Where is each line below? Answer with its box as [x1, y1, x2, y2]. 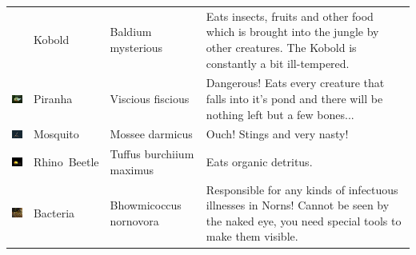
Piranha [33, 90, 73, 106]
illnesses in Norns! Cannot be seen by [206, 197, 390, 213]
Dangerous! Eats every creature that [206, 74, 385, 91]
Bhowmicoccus [110, 197, 182, 213]
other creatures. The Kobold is [206, 38, 357, 55]
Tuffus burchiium [110, 145, 194, 162]
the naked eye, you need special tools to [206, 212, 402, 229]
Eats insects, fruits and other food [206, 7, 374, 24]
